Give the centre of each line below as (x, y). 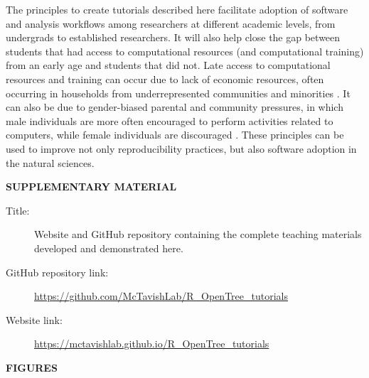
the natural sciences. (50, 162)
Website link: (34, 319)
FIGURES (32, 367)
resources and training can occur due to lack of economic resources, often (165, 79)
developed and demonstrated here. (109, 248)
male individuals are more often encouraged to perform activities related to (170, 120)
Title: (18, 210)
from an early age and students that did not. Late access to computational (168, 65)
